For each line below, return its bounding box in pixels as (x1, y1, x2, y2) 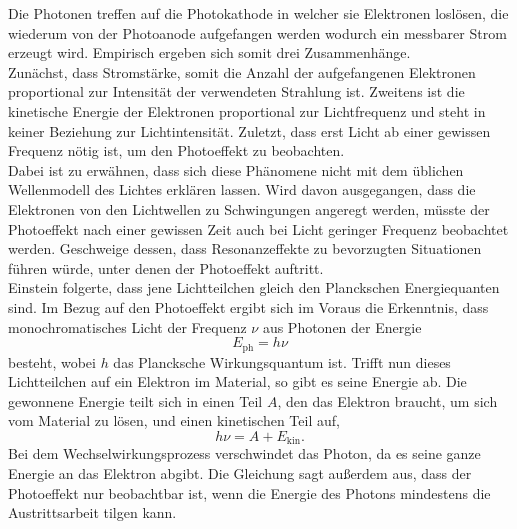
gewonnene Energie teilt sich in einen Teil (8, 390, 263, 411)
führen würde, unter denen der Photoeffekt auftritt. (8, 257, 324, 278)
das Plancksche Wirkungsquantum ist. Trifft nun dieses (113, 351, 451, 372)
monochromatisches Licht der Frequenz (8, 316, 247, 337)
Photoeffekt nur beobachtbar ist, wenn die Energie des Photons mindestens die (8, 482, 491, 503)
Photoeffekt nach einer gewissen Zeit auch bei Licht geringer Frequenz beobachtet (8, 218, 509, 239)
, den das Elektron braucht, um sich (277, 390, 498, 411)
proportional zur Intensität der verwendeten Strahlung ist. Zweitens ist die (8, 81, 465, 102)
